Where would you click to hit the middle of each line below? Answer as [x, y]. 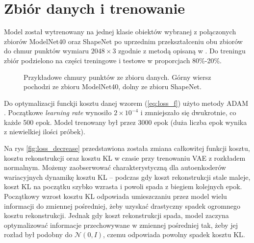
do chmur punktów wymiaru [47, 51]
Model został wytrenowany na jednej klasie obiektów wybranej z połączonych [120, 32]
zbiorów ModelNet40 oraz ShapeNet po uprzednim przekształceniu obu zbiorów [123, 41]
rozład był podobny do [38, 234]
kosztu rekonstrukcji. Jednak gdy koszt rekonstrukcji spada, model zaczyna [116, 215]
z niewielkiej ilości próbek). [45, 132]
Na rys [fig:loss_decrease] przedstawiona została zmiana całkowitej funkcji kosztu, [127, 148]
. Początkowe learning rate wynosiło [58, 112]
